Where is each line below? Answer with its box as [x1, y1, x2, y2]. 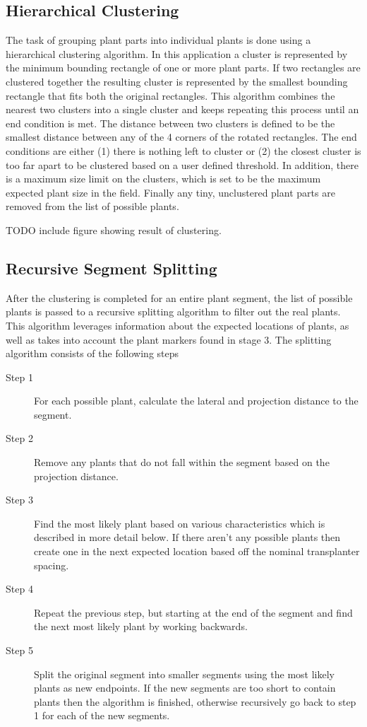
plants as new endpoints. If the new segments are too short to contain [34, 680, 336, 695]
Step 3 [6, 492, 33, 507]
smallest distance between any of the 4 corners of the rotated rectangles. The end [6, 129, 357, 144]
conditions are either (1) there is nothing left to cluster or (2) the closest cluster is [6, 143, 361, 158]
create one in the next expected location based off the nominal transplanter [34, 544, 360, 559]
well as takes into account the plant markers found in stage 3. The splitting [6, 332, 332, 347]
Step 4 [6, 581, 33, 596]
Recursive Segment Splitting [6, 257, 217, 279]
